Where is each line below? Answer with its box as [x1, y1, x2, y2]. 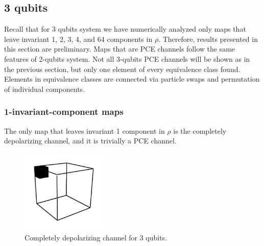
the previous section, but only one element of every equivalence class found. [4, 63, 241, 74]
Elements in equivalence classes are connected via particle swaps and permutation [4, 73, 260, 84]
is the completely [173, 125, 227, 136]
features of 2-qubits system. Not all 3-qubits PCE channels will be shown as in [4, 53, 250, 64]
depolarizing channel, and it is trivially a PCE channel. [4, 135, 177, 146]
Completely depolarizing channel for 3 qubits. [25, 232, 167, 242]
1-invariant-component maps [4, 105, 124, 118]
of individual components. [4, 83, 85, 94]
